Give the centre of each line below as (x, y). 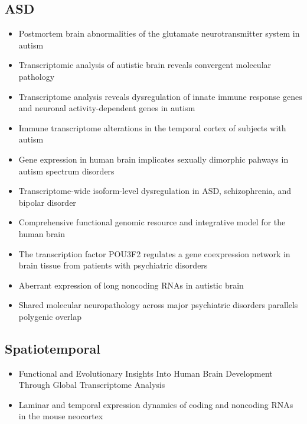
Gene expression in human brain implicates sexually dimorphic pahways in (153, 159)
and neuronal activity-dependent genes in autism (107, 108)
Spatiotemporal (53, 348)
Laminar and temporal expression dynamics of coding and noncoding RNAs (156, 404)
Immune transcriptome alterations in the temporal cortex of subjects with (152, 127)
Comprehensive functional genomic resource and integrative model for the (152, 222)
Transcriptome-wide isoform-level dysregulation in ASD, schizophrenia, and (155, 191)
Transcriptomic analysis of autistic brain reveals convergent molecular (145, 65)
